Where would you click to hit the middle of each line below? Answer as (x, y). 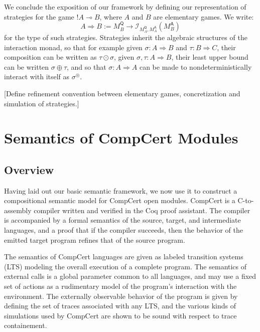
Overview (29, 169)
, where (111, 16)
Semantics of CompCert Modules (121, 138)
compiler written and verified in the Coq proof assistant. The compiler (142, 210)
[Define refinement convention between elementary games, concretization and (122, 93)
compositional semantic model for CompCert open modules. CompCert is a (120, 200)
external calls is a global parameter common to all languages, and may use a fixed (130, 276)
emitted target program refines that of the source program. (95, 239)
